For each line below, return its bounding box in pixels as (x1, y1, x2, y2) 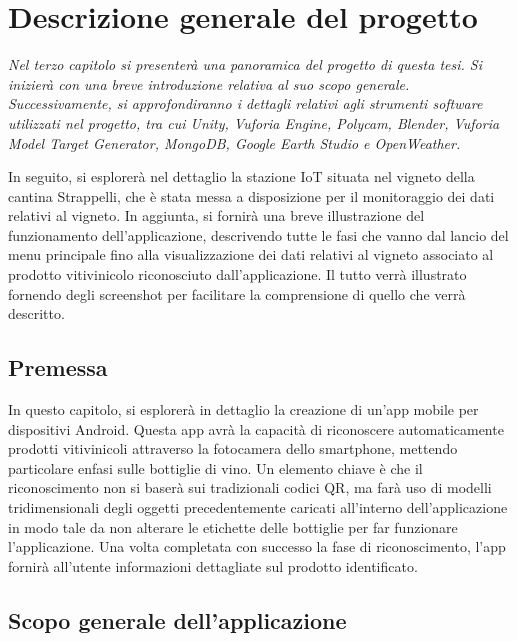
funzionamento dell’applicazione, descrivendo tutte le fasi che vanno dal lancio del (8, 224, 509, 245)
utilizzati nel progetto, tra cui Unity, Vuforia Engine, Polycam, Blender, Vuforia (8, 112, 500, 133)
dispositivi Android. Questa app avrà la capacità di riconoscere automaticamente (8, 418, 504, 439)
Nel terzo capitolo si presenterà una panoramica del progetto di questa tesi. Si (8, 54, 482, 75)
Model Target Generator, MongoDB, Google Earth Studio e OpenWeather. (8, 132, 461, 153)
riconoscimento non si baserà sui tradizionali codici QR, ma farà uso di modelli (8, 477, 492, 498)
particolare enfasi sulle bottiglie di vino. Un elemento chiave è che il (8, 457, 423, 478)
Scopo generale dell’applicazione (8, 604, 347, 635)
